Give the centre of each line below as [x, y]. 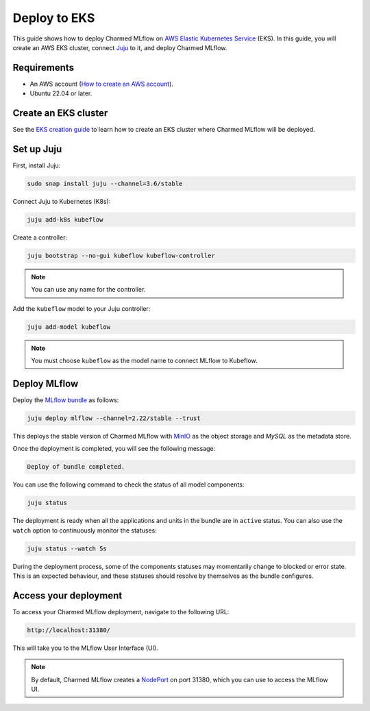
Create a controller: [40, 237]
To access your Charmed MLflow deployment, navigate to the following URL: [121, 611]
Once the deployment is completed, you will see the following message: [114, 449]
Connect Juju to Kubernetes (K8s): [62, 202]
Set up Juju [37, 149]
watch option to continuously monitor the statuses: [85, 530]
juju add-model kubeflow [69, 327]
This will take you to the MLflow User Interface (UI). [85, 648]
